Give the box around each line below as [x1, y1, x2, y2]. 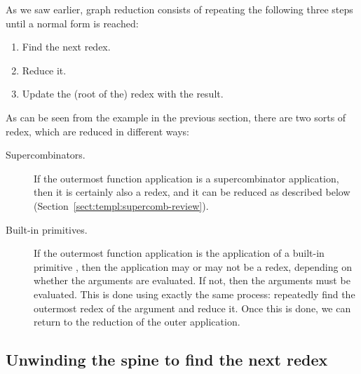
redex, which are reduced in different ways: [6, 123, 189, 138]
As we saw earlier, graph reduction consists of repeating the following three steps [6, 2, 353, 16]
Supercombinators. [6, 147, 86, 162]
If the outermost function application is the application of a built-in [34, 246, 325, 260]
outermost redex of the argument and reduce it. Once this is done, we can [34, 300, 351, 315]
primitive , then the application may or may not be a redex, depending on [34, 259, 352, 274]
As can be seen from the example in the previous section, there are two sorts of [6, 109, 346, 124]
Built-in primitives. [6, 222, 88, 236]
